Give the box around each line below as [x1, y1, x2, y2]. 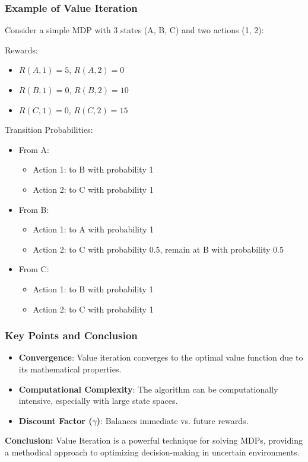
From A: [18, 143, 49, 155]
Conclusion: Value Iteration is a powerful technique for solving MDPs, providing [5, 434, 303, 447]
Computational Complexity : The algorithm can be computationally [18, 383, 278, 395]
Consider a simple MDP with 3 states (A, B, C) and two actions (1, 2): [5, 24, 264, 36]
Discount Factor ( [18, 414, 93, 426]
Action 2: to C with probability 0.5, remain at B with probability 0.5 [33, 243, 284, 255]
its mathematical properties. [18, 362, 122, 375]
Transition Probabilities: [5, 123, 93, 136]
